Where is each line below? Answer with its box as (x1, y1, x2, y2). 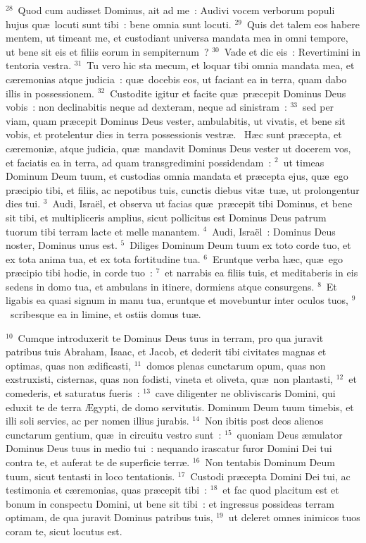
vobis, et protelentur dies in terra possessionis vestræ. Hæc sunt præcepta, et (6, 127, 342, 142)
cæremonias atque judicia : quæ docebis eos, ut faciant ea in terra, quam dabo (6, 71, 347, 86)
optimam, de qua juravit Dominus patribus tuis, (6, 510, 213, 525)
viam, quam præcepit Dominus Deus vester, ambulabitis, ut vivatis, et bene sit (6, 113, 346, 128)
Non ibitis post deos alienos (204, 413, 324, 428)
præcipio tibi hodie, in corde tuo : (6, 265, 153, 280)
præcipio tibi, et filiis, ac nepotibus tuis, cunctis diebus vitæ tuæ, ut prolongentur (6, 182, 360, 197)
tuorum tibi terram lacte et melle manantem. (6, 224, 200, 238)
